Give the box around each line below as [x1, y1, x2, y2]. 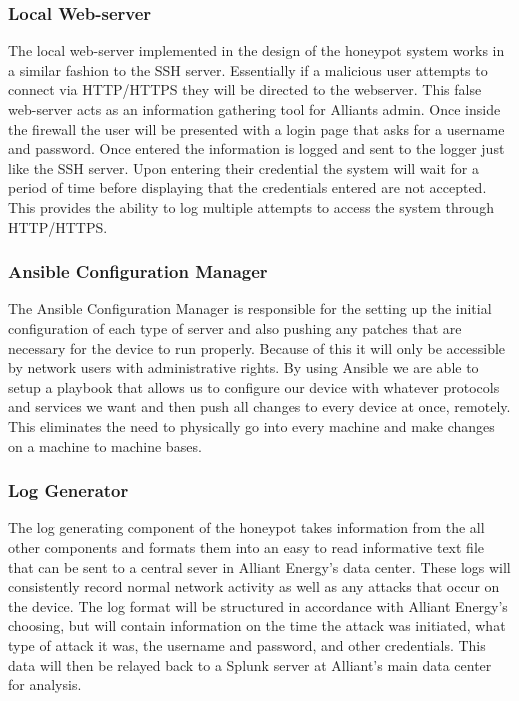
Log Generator [8, 478, 129, 503]
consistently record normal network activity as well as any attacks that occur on [8, 576, 500, 597]
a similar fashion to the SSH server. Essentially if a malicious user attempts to [8, 59, 488, 80]
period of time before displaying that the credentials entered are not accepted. [8, 177, 487, 198]
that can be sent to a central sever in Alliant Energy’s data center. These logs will [8, 556, 511, 577]
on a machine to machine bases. [8, 435, 202, 456]
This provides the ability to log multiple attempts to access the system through [8, 196, 494, 217]
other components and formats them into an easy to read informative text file [8, 536, 484, 557]
